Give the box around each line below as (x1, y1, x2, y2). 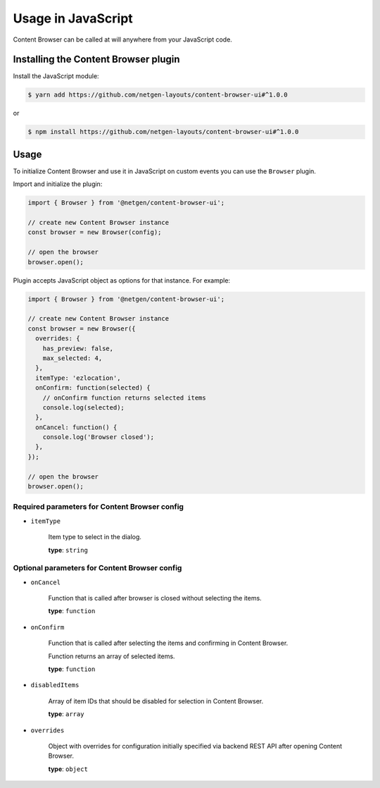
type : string (48, 546, 88, 554)
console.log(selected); (42, 403, 125, 412)
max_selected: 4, (42, 354, 103, 362)
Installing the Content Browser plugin (13, 54, 180, 66)
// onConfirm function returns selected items (42, 393, 207, 402)
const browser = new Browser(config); (27, 228, 162, 236)
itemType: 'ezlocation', (35, 374, 121, 382)
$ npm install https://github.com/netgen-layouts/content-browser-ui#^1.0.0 (27, 128, 299, 136)
